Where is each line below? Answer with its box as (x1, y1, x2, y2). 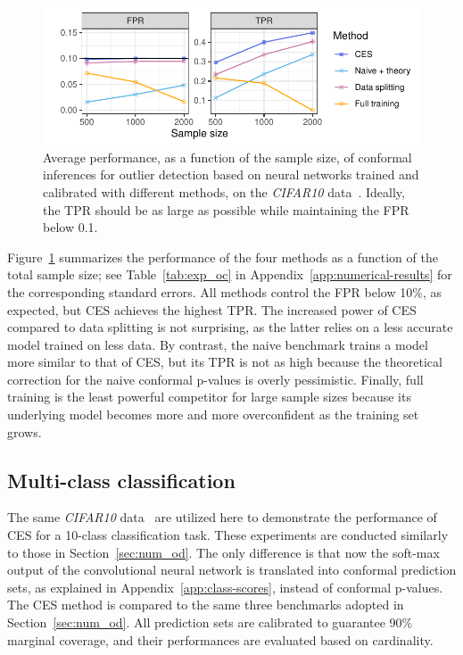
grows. (7, 422, 42, 441)
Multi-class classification (7, 466, 236, 493)
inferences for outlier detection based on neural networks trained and (43, 165, 419, 184)
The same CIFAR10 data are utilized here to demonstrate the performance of (7, 508, 437, 526)
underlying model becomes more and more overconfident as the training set (7, 405, 419, 424)
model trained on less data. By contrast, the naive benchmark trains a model (7, 335, 428, 353)
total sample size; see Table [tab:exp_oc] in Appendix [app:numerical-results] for (7, 265, 452, 284)
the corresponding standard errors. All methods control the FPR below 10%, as (7, 282, 442, 301)
